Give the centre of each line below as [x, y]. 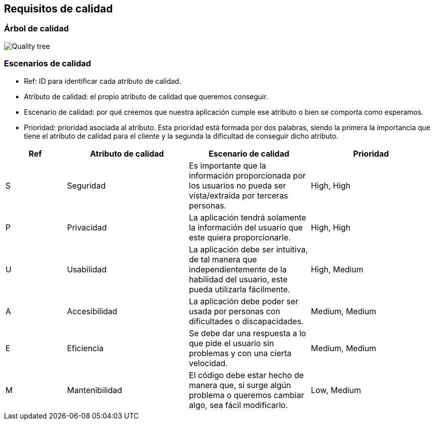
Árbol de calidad [36, 29]
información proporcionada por [247, 175]
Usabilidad [87, 269]
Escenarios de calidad [48, 64]
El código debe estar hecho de [246, 375]
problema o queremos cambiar [247, 395]
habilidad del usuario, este [238, 279]
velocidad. [208, 363]
